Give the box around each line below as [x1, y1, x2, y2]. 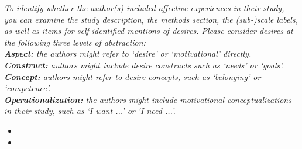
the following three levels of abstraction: [4, 36, 146, 48]
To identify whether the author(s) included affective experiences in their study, [4, 2, 284, 13]
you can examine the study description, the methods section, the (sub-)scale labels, [4, 13, 298, 25]
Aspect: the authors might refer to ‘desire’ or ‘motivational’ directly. [4, 47, 252, 60]
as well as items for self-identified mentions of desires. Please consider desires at [4, 25, 293, 37]
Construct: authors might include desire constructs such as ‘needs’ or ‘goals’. [4, 58, 284, 71]
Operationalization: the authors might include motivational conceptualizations [4, 93, 291, 105]
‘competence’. [4, 82, 51, 94]
